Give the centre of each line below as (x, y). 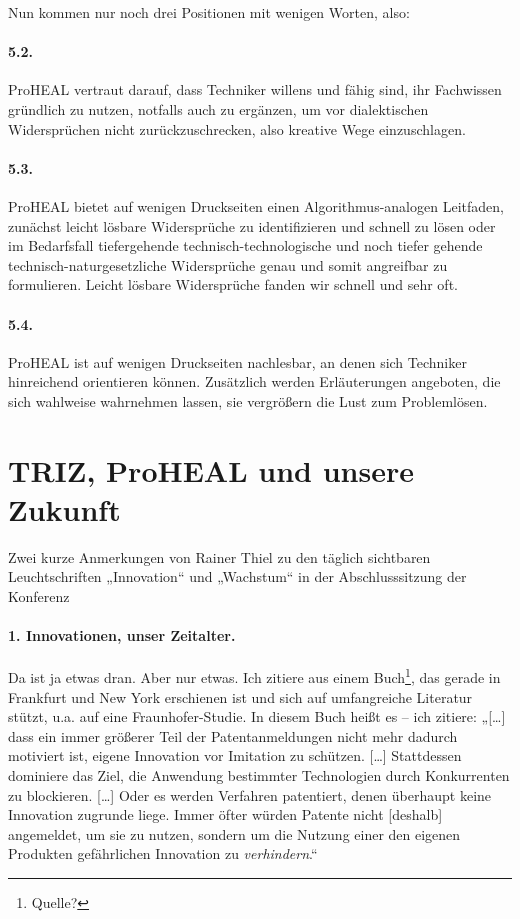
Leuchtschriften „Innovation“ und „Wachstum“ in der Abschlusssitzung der (237, 576)
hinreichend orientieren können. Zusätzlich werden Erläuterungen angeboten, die (254, 381)
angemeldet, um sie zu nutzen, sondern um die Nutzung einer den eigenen (234, 833)
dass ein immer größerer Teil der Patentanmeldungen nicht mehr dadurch (233, 735)
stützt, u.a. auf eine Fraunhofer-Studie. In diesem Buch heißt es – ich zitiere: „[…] (257, 716)
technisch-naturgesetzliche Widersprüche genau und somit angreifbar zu (228, 264)
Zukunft (64, 508)
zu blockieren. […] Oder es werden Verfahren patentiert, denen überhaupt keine (250, 794)
